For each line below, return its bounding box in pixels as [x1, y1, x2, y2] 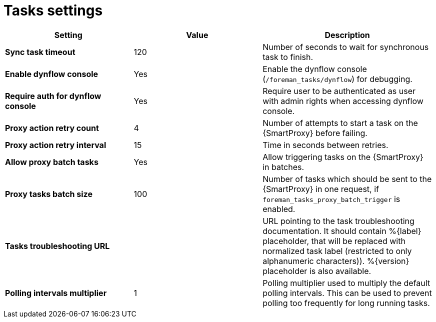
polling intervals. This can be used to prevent [262, 287, 432, 298]
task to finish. [262, 51, 313, 62]
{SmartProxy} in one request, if [262, 183, 379, 194]
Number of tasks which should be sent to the [262, 173, 432, 184]
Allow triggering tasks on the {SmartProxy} [262, 151, 423, 162]
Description [324, 29, 370, 40]
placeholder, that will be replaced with [262, 235, 405, 246]
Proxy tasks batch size [5, 188, 92, 199]
